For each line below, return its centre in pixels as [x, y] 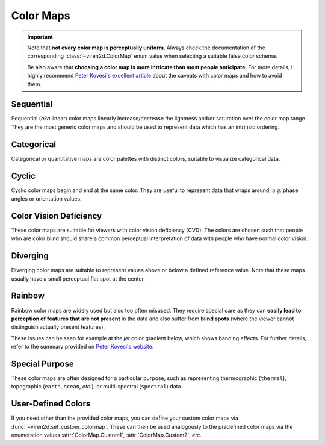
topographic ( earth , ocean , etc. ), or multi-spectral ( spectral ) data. [97, 387]
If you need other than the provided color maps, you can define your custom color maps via [125, 418]
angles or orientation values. [46, 198]
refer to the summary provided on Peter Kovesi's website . [82, 347]
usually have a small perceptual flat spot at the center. [78, 279]
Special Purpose [43, 363]
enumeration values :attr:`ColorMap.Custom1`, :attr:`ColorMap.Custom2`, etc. [106, 435]
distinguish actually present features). [58, 327]
